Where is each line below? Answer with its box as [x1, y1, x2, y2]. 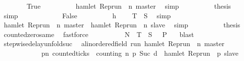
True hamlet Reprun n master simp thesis [26, 1, 231, 11]
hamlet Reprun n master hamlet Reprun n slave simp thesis [3, 20, 241, 30]
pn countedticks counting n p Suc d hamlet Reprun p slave [41, 48, 239, 58]
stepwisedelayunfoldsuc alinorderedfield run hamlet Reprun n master [3, 38, 225, 49]
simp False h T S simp [3, 10, 171, 20]
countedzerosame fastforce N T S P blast [3, 29, 194, 39]
